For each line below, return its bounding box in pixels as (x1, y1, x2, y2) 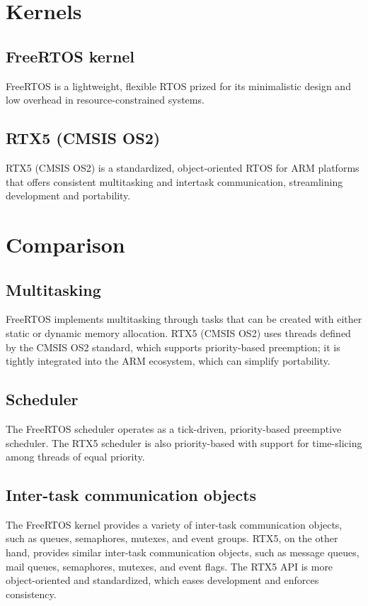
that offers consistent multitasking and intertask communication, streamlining (6, 174, 343, 189)
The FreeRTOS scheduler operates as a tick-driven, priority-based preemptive (6, 421, 342, 436)
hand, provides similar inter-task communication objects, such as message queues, (6, 545, 360, 560)
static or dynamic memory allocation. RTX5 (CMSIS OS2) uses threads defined (6, 325, 351, 340)
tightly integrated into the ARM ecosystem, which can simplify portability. (6, 353, 330, 368)
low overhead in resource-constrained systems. (6, 92, 205, 107)
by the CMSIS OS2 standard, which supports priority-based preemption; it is (6, 339, 340, 354)
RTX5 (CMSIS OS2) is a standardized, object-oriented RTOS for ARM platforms (6, 160, 360, 175)
